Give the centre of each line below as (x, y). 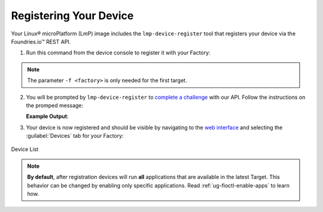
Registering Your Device (72, 16)
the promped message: (55, 105)
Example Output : (47, 116)
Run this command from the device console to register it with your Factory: (118, 53)
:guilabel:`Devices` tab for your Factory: (75, 136)
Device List (25, 149)
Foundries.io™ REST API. (41, 41)
